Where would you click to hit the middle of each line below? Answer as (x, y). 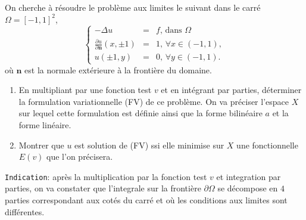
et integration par (249, 176)
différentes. (25, 211)
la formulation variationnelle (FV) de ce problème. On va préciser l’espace (154, 101)
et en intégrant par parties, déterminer (231, 90)
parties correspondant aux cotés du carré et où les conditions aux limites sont (146, 200)
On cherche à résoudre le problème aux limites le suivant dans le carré (133, 7)
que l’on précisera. (80, 157)
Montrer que (41, 145)
